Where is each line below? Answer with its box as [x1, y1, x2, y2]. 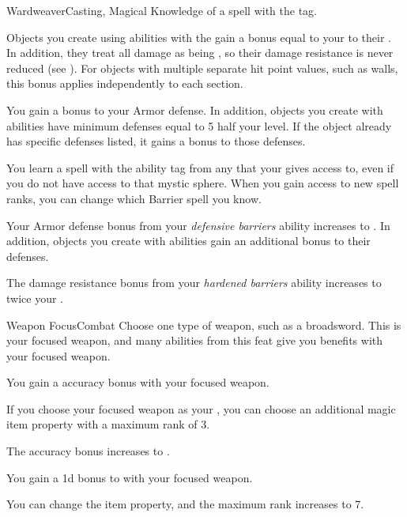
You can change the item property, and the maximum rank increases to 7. [6, 496, 364, 512]
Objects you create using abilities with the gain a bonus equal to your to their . [6, 28, 391, 45]
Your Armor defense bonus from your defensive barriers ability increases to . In [6, 217, 390, 233]
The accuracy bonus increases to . [6, 443, 170, 459]
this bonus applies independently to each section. [6, 75, 243, 92]
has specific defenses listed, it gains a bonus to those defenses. [6, 133, 306, 149]
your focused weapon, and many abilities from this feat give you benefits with [6, 332, 383, 349]
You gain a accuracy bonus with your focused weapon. [6, 374, 269, 391]
